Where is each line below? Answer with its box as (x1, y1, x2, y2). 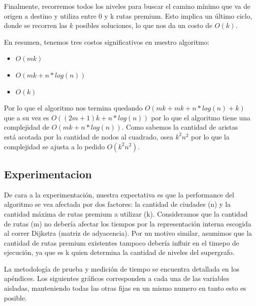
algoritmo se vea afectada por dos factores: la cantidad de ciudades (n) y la (4, 199, 231, 209)
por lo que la (191, 131, 229, 141)
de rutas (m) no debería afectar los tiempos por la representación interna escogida (4, 218, 252, 228)
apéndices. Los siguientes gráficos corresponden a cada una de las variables (4, 273, 229, 283)
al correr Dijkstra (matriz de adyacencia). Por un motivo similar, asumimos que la (4, 228, 252, 238)
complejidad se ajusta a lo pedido (4, 141, 105, 151)
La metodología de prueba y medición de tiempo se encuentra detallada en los (4, 263, 239, 274)
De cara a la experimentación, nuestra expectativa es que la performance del (4, 189, 234, 199)
